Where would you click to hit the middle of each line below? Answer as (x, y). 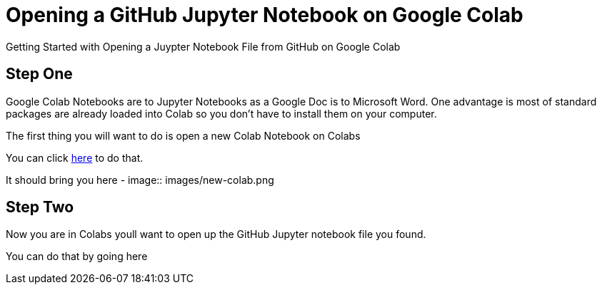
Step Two (40, 207)
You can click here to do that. (75, 157)
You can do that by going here (77, 257)
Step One (39, 74)
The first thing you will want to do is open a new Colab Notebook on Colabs (183, 135)
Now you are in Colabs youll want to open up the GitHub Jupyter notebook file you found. (216, 234)
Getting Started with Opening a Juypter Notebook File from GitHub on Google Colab (203, 46)
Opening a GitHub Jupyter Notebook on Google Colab (265, 15)
